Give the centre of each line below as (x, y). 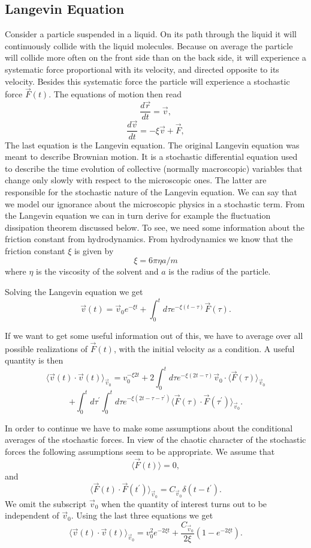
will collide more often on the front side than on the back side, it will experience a (156, 57)
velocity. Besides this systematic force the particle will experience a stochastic (147, 81)
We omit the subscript (46, 503)
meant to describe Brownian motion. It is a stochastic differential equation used (151, 157)
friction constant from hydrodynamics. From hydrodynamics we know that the (149, 239)
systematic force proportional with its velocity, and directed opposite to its (142, 69)
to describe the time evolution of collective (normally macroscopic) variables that (154, 168)
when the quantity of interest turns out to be (184, 503)
